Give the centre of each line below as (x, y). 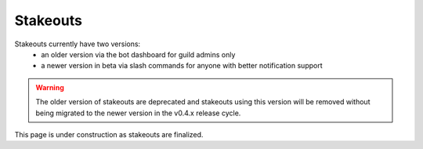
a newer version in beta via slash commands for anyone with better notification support (182, 66)
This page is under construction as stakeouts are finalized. (109, 134)
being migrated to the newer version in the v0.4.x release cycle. (138, 113)
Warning (50, 87)
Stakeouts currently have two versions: (78, 44)
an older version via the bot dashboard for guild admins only (138, 54)
